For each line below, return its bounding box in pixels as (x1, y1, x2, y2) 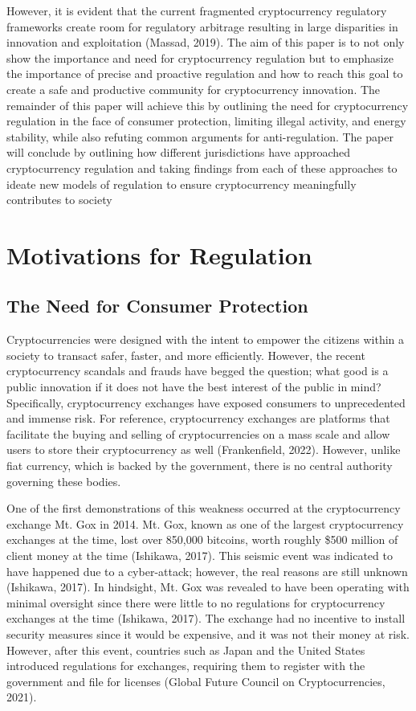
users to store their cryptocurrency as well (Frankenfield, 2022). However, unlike (6, 441, 401, 458)
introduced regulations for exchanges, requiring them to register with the (6, 657, 365, 674)
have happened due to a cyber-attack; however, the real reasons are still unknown (6, 562, 408, 579)
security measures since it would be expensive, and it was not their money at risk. (6, 625, 410, 642)
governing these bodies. (6, 472, 121, 489)
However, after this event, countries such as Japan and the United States (6, 641, 365, 658)
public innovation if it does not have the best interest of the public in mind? (6, 378, 381, 395)
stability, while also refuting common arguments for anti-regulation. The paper (6, 128, 394, 145)
